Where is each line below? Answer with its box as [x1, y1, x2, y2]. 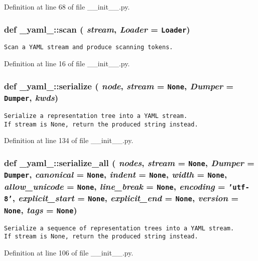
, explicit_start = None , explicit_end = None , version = [12, 192, 239, 204]
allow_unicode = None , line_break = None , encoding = [4, 180, 225, 192]
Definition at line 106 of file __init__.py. [4, 247, 134, 257]
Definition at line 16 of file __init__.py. [4, 58, 130, 69]
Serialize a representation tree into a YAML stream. [4, 112, 188, 119]
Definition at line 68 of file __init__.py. [4, 2, 130, 12]
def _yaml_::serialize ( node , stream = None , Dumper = [4, 79, 234, 92]
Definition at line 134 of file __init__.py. [4, 135, 134, 146]
